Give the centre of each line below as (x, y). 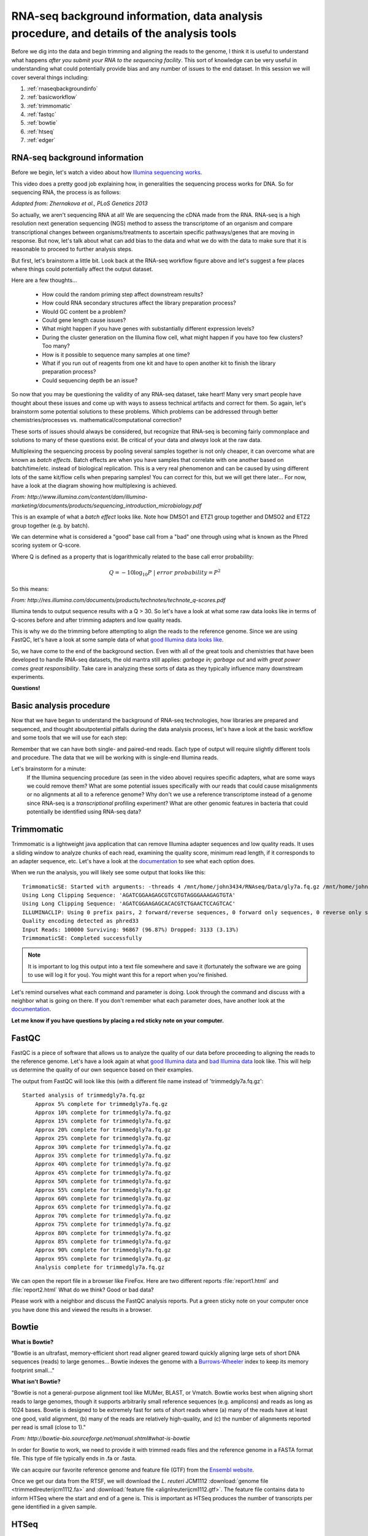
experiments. (28, 677)
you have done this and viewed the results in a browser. (82, 1309)
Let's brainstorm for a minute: (49, 769)
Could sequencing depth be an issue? (90, 380)
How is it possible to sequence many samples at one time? (116, 355)
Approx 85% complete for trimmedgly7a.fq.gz (103, 1241)
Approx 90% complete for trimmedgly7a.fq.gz (103, 1250)
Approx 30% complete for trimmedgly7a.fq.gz (103, 1147)
